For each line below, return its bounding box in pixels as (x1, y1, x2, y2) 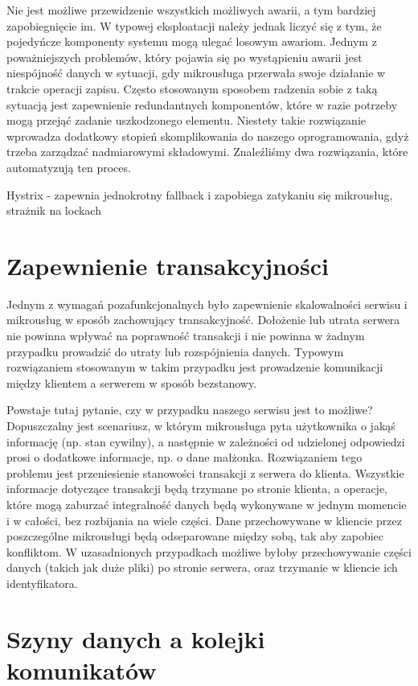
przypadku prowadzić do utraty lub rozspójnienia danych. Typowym (6, 343, 344, 359)
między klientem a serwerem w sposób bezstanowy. (6, 374, 257, 391)
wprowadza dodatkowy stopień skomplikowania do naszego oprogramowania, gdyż (6, 127, 409, 144)
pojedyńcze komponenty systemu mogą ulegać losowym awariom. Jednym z (6, 33, 377, 50)
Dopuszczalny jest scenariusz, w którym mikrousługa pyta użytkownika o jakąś (6, 417, 395, 433)
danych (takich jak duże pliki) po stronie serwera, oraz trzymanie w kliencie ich (6, 559, 398, 576)
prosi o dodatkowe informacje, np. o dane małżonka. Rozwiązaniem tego (6, 449, 363, 466)
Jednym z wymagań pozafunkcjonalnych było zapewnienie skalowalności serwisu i (6, 295, 408, 312)
